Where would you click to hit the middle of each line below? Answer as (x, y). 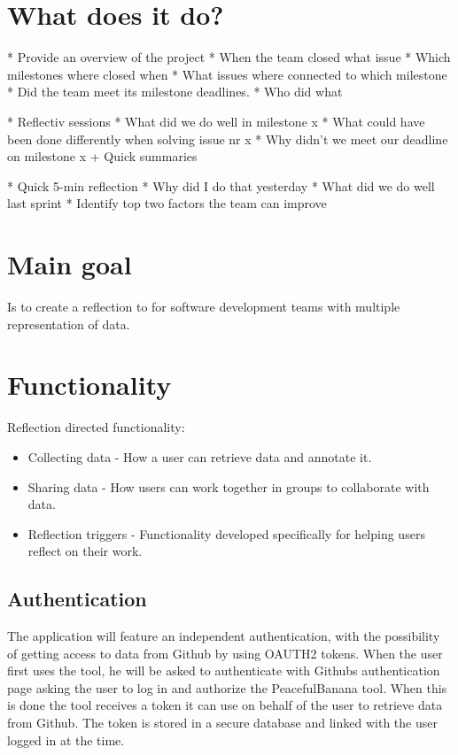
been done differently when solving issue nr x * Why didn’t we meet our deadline (228, 139)
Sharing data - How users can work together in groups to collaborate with (229, 486)
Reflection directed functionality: (96, 427)
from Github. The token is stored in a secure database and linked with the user (222, 723)
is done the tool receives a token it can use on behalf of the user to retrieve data (225, 705)
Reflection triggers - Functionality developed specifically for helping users (226, 533)
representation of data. (69, 324)
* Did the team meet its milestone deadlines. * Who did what (175, 92)
